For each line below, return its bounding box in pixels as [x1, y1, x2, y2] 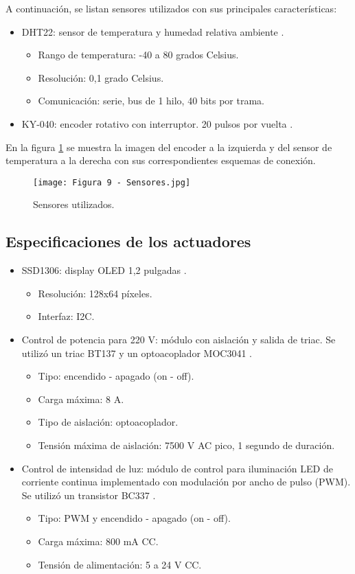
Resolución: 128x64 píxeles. [38, 286, 152, 300]
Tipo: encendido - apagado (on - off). [38, 369, 194, 383]
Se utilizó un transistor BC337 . [21, 487, 156, 502]
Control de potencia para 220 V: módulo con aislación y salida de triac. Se [21, 332, 336, 346]
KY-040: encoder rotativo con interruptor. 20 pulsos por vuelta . [21, 116, 293, 130]
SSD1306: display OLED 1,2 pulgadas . [21, 263, 187, 277]
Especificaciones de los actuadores [5, 231, 251, 252]
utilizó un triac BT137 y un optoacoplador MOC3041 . [21, 345, 252, 360]
